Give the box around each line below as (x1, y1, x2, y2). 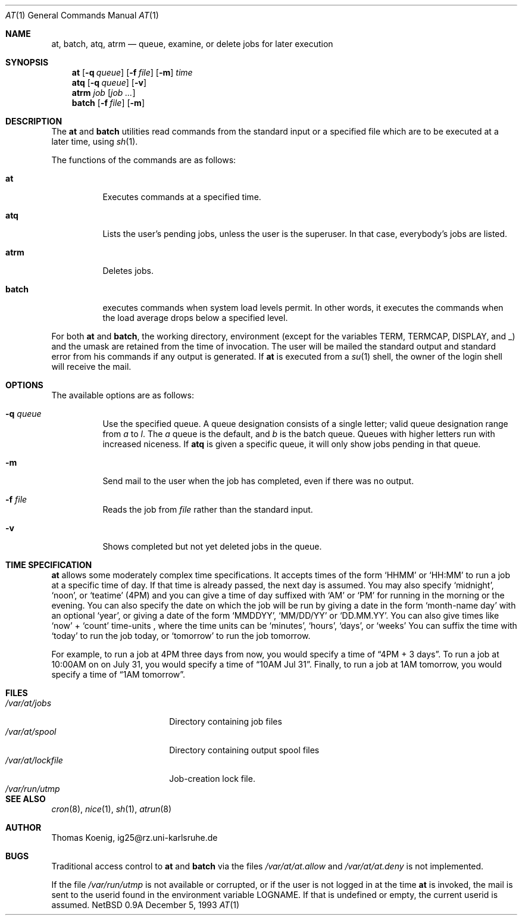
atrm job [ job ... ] (71, 88, 136, 98)
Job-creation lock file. (169, 774, 255, 784)
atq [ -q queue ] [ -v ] (71, 77, 146, 88)
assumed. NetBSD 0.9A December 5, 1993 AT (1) (51, 900, 240, 910)
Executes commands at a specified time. (102, 192, 261, 202)
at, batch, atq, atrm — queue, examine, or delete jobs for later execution (51, 39, 333, 49)
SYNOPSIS (5, 57, 49, 67)
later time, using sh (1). (51, 136, 138, 146)
